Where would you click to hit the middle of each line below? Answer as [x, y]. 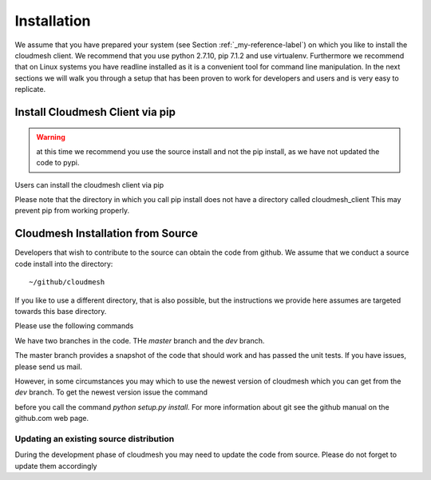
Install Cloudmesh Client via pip [95, 112]
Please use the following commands [74, 326]
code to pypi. [58, 163]
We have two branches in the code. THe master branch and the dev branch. [140, 340]
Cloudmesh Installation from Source [107, 234]
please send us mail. [49, 367]
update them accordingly [56, 466]
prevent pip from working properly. [72, 211]
